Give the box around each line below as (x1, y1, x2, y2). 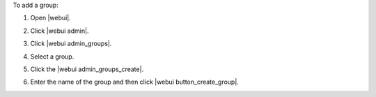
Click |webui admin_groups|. (30, 39, 112, 48)
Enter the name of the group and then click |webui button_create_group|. (30, 77, 240, 87)
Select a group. (30, 52, 75, 61)
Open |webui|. (30, 14, 71, 22)
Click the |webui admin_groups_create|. (30, 65, 144, 73)
